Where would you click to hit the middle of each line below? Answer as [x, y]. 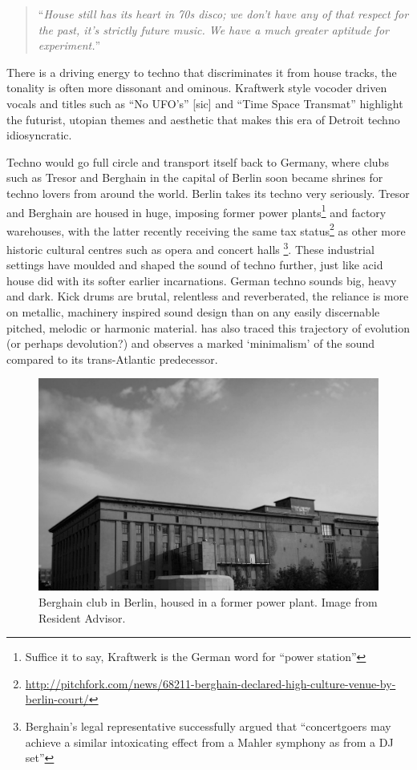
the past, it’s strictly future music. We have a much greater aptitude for [213, 29]
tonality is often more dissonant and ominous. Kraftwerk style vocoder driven [197, 88]
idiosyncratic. [39, 135]
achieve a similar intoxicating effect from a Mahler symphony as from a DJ [209, 742]
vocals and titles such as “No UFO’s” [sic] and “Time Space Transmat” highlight [205, 103]
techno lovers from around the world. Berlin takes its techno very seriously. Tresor [208, 193]
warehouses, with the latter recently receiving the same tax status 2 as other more [206, 229]
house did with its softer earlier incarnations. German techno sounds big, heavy [202, 280]
